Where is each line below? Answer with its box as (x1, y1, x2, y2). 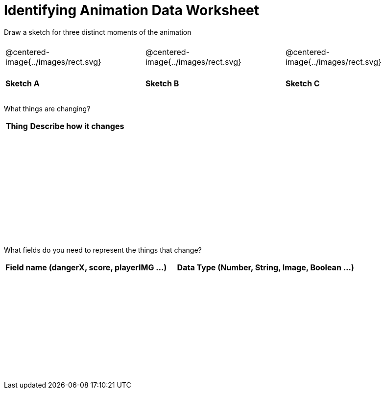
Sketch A (5, 79, 40, 89)
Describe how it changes (30, 121, 124, 131)
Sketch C (285, 79, 320, 89)
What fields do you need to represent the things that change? (4, 246, 202, 255)
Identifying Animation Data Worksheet (4, 2, 260, 19)
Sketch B (145, 79, 179, 89)
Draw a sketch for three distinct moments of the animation (4, 27, 192, 36)
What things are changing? (4, 104, 91, 113)
